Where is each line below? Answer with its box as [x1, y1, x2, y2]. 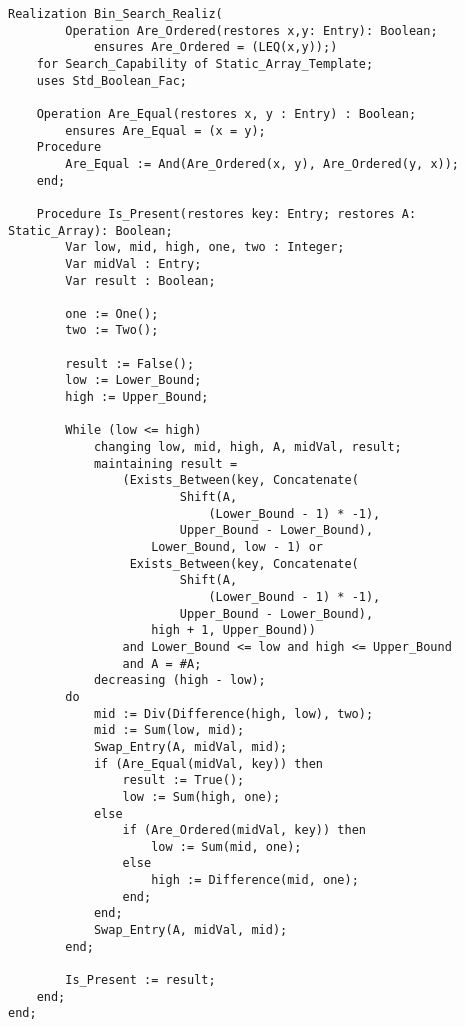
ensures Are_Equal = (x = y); [65, 123, 266, 138]
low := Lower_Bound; [65, 373, 202, 388]
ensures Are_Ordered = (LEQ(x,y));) [93, 40, 338, 55]
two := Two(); [65, 323, 159, 338]
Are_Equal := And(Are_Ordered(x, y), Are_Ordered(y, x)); [65, 156, 460, 171]
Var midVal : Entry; [65, 256, 202, 271]
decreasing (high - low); [93, 673, 266, 688]
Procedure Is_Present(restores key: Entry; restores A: [36, 206, 417, 221]
